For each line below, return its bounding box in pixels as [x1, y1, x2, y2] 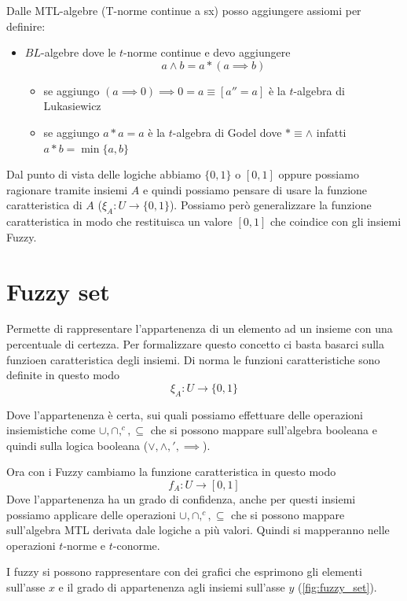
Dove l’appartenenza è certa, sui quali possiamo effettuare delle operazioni [6, 406, 364, 422]
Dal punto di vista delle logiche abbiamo [6, 166, 201, 183]
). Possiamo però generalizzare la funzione [169, 197, 372, 213]
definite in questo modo [6, 367, 119, 383]
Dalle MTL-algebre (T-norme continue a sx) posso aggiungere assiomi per [6, 2, 361, 18]
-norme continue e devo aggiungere [123, 44, 291, 61]
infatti [316, 124, 346, 140]
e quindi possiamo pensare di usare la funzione [143, 181, 368, 197]
